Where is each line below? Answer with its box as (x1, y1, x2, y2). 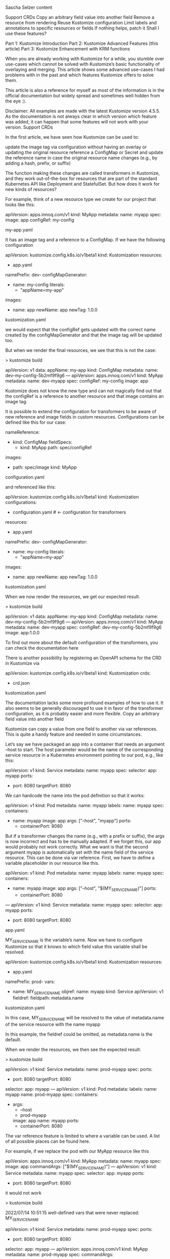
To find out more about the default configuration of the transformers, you (5, 639, 158, 646)
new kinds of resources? (5, 186, 57, 192)
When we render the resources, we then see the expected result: (5, 1046, 141, 1052)
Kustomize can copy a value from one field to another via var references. (5, 726, 158, 732)
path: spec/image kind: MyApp (12, 464, 77, 470)
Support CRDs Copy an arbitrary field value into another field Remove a (5, 14, 155, 20)
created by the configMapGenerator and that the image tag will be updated (5, 332, 162, 338)
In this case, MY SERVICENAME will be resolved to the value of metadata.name (5, 1015, 164, 1022)
